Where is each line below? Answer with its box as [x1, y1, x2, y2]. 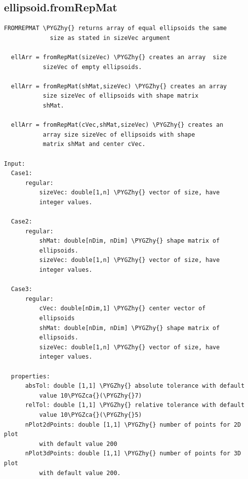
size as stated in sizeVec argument [50, 34, 170, 41]
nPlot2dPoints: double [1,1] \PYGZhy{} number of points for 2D [25, 421, 241, 428]
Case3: [11, 286, 33, 293]
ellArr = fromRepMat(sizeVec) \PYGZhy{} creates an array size [11, 53, 227, 61]
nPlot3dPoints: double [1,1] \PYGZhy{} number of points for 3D [25, 450, 241, 457]
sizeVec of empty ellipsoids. [42, 63, 142, 71]
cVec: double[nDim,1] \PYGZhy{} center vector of [39, 305, 206, 312]
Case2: [11, 218, 33, 225]
